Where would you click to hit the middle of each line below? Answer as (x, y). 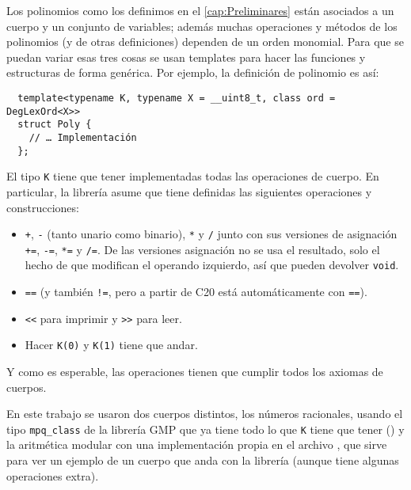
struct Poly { (55, 125)
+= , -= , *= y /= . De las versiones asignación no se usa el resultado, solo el (202, 249)
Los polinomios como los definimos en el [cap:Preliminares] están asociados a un (200, 10)
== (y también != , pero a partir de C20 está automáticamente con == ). (196, 292)
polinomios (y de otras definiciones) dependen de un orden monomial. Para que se (205, 42)
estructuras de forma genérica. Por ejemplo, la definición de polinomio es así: (193, 72)
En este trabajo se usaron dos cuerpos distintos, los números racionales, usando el (205, 414)
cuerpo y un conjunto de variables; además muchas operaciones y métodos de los (202, 26)
